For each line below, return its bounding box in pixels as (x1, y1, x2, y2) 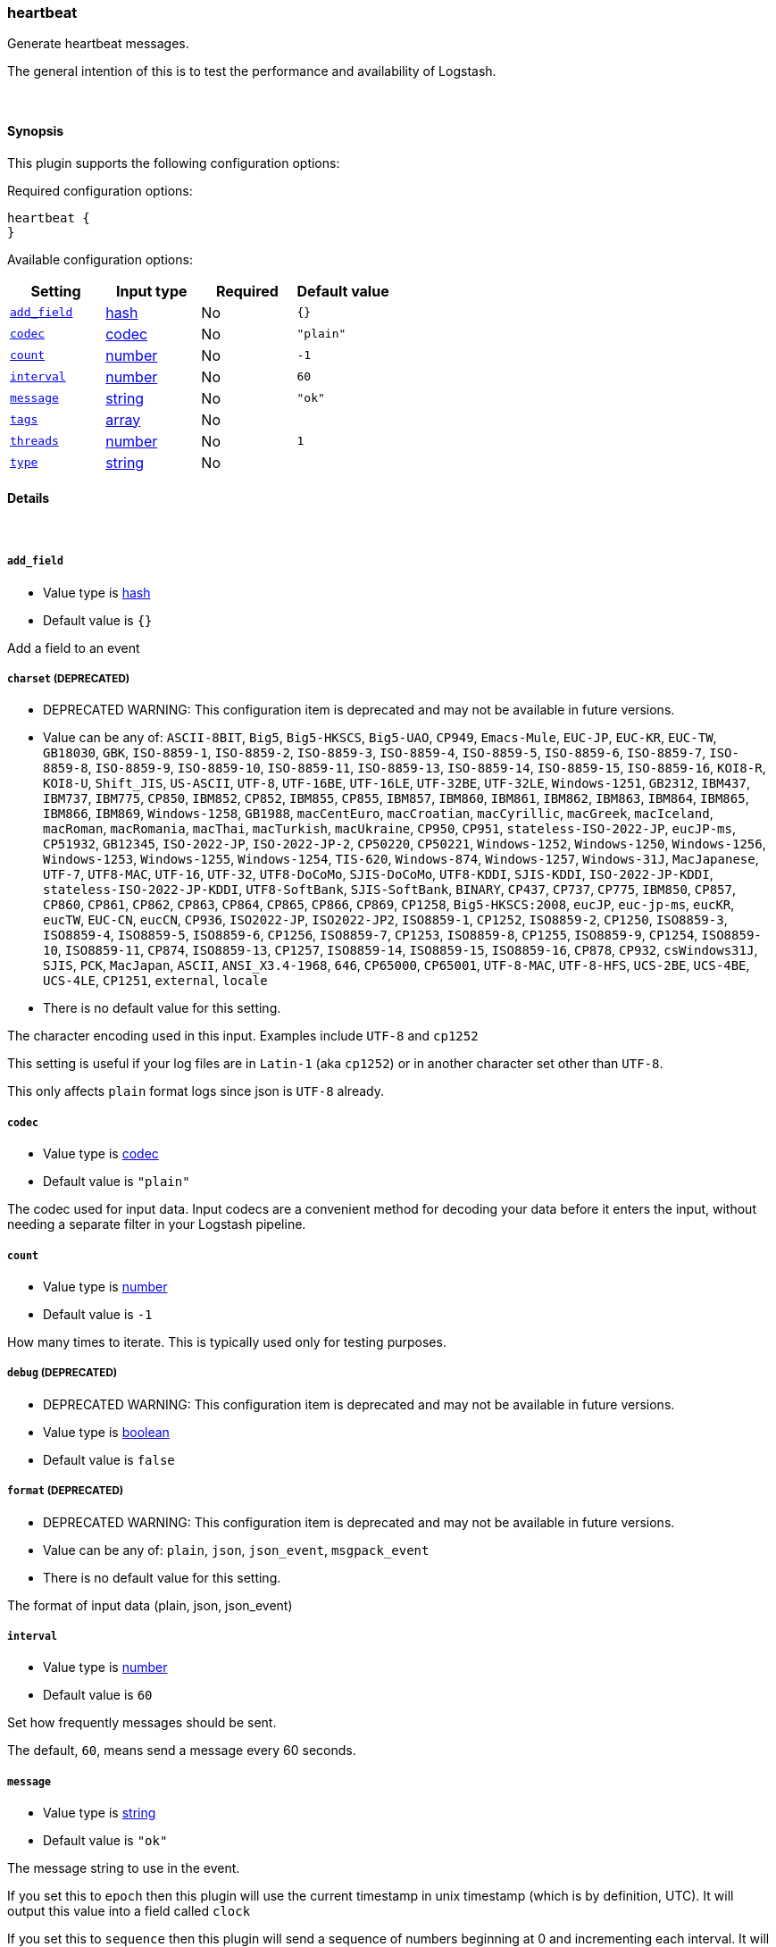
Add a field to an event (7, 639, 140, 656)
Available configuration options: (7, 251, 193, 267)
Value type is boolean (43, 1424, 170, 1440)
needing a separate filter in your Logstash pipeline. (7, 1216, 306, 1233)
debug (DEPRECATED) (7, 1366, 118, 1380)
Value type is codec (43, 1146, 159, 1162)
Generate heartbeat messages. (7, 36, 189, 52)
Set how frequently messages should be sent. (7, 1715, 277, 1731)
